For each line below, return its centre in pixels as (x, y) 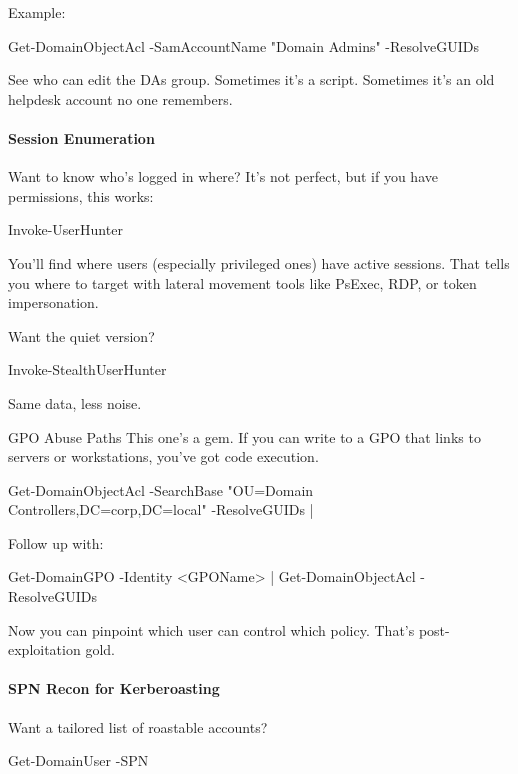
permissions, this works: (81, 195)
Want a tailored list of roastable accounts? (138, 726)
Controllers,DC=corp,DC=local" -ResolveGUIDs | (161, 509)
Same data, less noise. (75, 402)
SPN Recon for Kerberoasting (114, 688)
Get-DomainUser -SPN (78, 760)
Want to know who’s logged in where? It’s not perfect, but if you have (223, 176)
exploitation (44, 649)
